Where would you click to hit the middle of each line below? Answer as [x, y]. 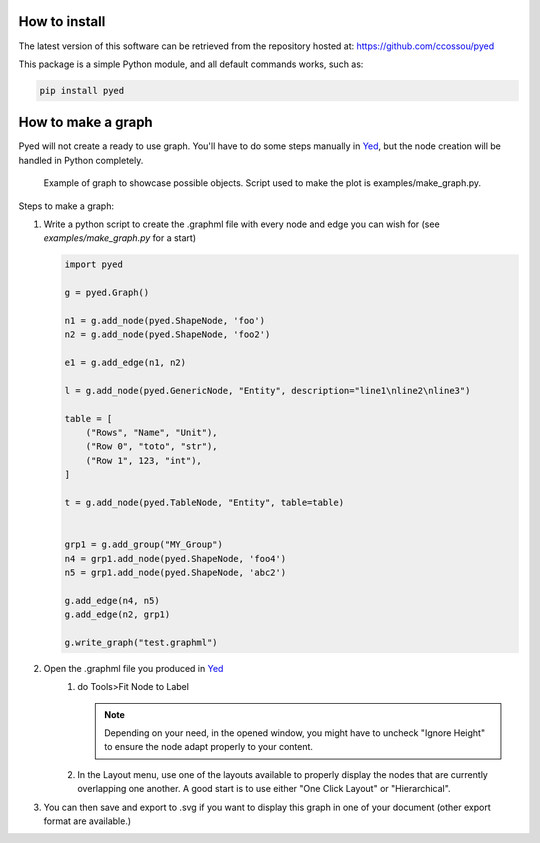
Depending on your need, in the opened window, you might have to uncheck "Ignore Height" [294, 733]
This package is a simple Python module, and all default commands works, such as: [191, 64]
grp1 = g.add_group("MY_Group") [144, 544]
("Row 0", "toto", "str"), [152, 446]
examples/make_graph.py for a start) [120, 238]
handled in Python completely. [81, 160]
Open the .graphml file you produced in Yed [133, 668]
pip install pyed [82, 90]
